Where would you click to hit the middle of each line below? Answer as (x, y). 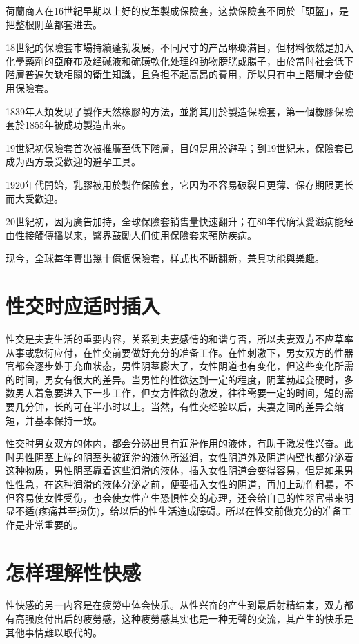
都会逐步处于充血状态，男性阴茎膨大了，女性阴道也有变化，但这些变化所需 (184, 366)
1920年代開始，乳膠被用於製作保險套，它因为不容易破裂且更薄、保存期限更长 (179, 184)
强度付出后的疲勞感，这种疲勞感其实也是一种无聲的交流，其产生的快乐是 (189, 619)
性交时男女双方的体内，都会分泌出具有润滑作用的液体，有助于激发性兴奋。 (175, 443)
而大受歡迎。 (35, 198)
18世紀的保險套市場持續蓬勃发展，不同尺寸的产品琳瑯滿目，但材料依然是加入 (179, 47)
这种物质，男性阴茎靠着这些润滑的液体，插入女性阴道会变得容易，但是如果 (175, 470)
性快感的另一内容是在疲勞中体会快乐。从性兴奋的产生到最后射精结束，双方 (175, 605)
